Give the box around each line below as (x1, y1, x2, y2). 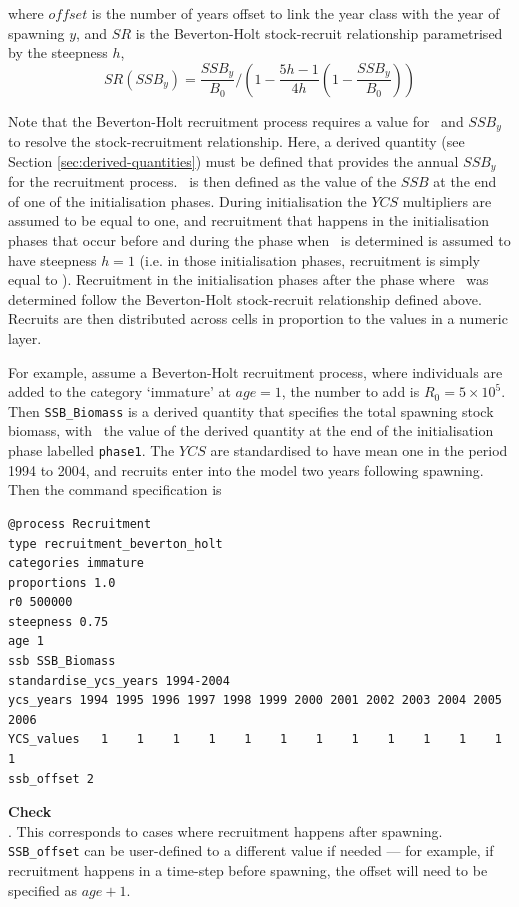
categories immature (8, 556, 145, 571)
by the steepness (8, 42, 108, 63)
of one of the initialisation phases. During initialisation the (8, 190, 367, 211)
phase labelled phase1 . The (8, 440, 175, 461)
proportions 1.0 (8, 575, 116, 590)
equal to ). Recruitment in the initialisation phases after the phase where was (8, 269, 489, 290)
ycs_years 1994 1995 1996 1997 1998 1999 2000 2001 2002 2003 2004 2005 (8, 693, 502, 708)
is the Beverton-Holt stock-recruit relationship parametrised (135, 22, 503, 43)
